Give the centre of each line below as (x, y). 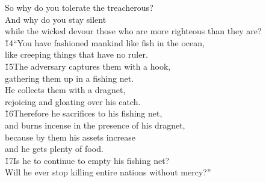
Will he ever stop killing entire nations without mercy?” (108, 172)
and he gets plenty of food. (54, 149)
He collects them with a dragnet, (65, 90)
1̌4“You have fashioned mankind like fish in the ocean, (105, 42)
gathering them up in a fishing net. (70, 78)
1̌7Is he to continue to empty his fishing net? (87, 160)
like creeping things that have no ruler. (76, 54)
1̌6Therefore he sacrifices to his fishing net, (84, 113)
